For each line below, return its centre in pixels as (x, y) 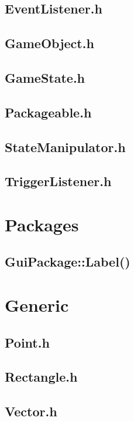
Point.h (27, 342)
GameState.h (45, 77)
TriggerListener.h (58, 181)
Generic (37, 305)
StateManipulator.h (65, 146)
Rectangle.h (41, 377)
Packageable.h (48, 112)
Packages (42, 224)
